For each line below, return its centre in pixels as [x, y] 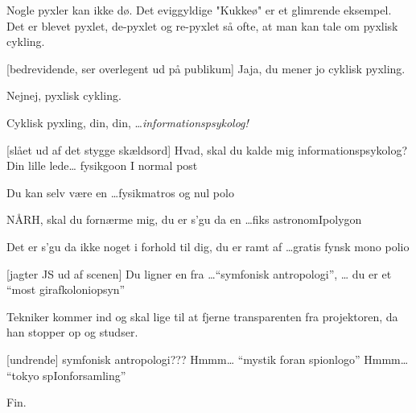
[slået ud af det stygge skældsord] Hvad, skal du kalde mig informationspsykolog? [207, 149]
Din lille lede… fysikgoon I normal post [102, 165]
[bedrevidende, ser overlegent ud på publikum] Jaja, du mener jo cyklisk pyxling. [206, 68]
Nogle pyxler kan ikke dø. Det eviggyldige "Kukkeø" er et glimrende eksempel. [199, 10]
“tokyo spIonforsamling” [66, 375]
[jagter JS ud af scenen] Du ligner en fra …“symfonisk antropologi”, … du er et [199, 273]
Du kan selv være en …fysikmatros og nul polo [120, 192]
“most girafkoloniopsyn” [66, 289]
